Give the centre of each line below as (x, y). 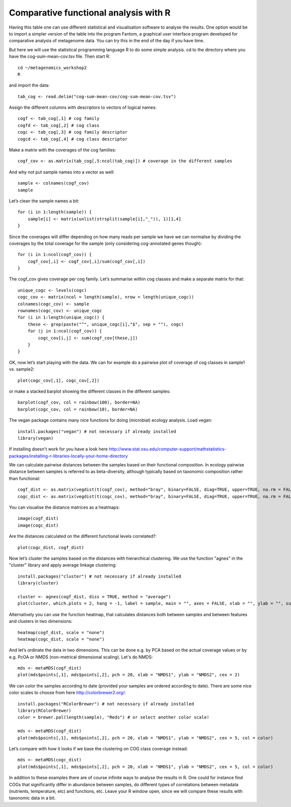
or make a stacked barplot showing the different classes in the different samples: (90, 391)
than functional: (25, 478)
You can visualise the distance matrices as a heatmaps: (64, 507)
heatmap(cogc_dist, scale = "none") (61, 639)
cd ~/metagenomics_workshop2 (52, 68)
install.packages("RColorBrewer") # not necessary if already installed (106, 704)
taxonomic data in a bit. (32, 798)
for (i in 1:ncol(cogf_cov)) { (55, 255)
